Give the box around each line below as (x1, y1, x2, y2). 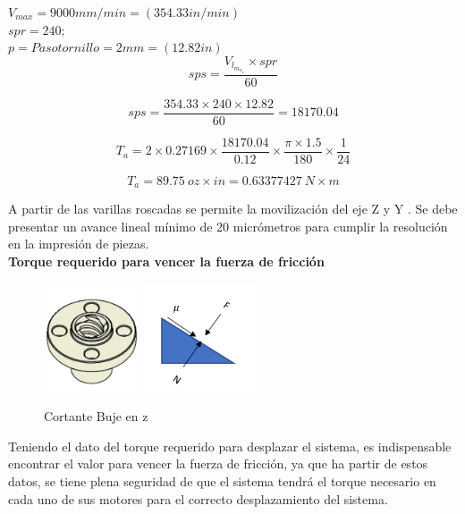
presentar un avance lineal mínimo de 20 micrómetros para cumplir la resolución (8, 216, 448, 235)
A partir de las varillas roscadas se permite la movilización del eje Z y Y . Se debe (8, 199, 458, 218)
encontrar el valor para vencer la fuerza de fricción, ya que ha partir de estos (8, 454, 428, 473)
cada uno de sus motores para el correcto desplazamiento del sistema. (8, 489, 388, 508)
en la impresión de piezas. (8, 234, 149, 253)
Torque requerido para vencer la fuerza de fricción (8, 251, 325, 270)
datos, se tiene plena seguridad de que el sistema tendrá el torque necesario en (8, 472, 436, 491)
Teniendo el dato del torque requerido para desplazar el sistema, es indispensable (8, 436, 452, 455)
